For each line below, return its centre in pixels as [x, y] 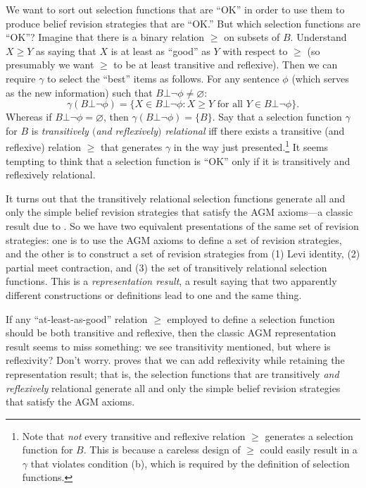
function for [48, 450]
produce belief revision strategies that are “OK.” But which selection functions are [183, 23]
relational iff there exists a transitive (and [255, 130]
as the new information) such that [79, 92]
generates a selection [309, 435]
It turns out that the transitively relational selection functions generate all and [176, 198]
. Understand [318, 37]
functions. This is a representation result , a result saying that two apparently [171, 281]
